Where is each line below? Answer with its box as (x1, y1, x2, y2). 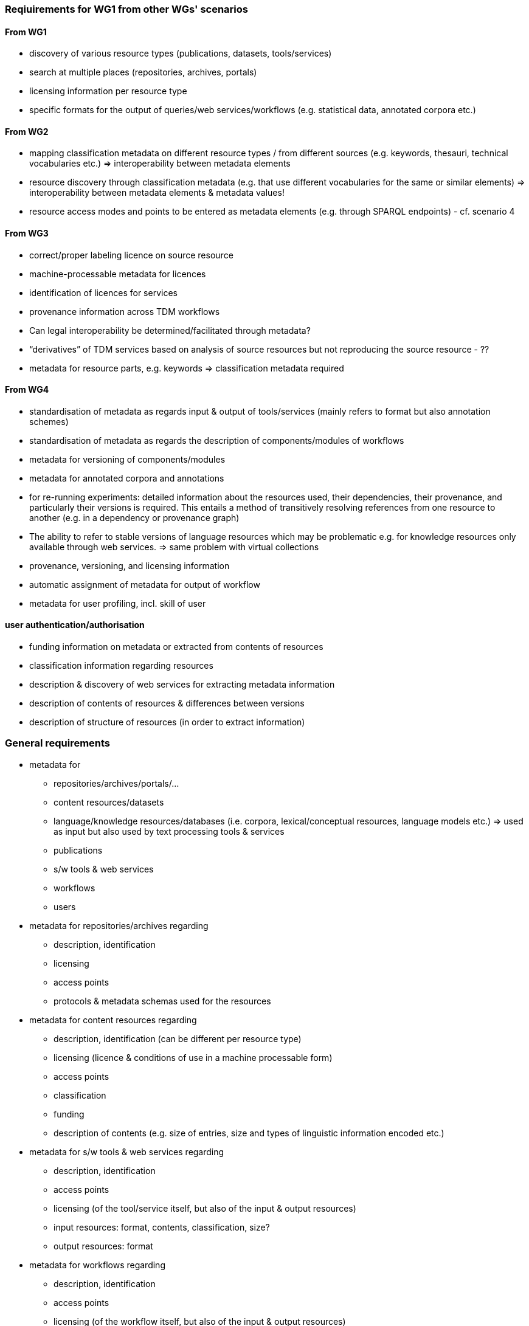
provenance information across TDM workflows (29, 306, 220, 317)
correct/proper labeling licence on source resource (29, 249, 233, 260)
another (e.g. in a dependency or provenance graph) (29, 512, 240, 523)
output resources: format (54, 1240, 153, 1251)
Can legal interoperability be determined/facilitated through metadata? (29, 325, 311, 336)
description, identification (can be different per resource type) (54, 1033, 302, 1044)
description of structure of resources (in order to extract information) (29, 717, 305, 728)
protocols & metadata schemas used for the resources (54, 995, 271, 1006)
